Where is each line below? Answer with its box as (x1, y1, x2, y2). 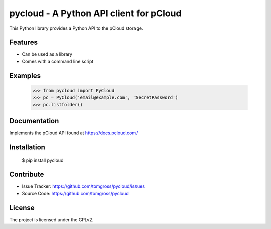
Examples (9, 71, 41, 80)
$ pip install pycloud (22, 157, 64, 163)
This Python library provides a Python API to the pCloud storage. (9, 25, 143, 31)
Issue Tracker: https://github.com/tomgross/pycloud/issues (22, 183, 145, 189)
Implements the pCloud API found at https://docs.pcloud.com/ (9, 130, 138, 136)
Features (9, 38, 38, 47)
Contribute (9, 170, 44, 179)
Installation (9, 143, 45, 151)
